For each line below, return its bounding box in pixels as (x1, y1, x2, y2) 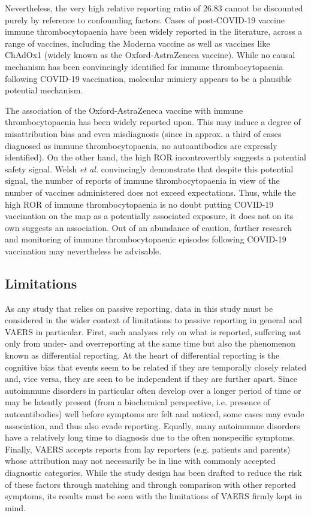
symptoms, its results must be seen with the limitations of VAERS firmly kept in (5, 490, 303, 502)
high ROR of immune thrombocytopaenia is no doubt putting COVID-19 (5, 198, 274, 210)
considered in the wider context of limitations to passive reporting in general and (5, 314, 302, 326)
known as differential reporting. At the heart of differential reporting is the (5, 349, 280, 362)
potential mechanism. (5, 84, 83, 96)
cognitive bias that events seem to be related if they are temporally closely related (5, 360, 307, 373)
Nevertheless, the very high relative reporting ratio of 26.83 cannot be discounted (5, 2, 303, 14)
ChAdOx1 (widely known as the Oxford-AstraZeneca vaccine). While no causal (5, 48, 295, 61)
